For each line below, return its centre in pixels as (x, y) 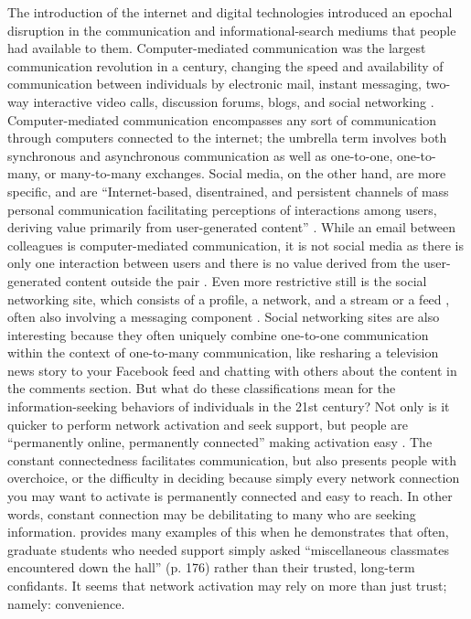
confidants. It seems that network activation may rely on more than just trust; (227, 585)
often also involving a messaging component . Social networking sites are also (224, 317)
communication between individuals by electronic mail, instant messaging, (215, 84)
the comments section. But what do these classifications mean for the (202, 388)
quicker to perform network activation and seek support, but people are (208, 424)
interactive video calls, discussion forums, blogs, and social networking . (234, 101)
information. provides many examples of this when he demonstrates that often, (228, 532)
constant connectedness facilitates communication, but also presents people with (232, 459)
